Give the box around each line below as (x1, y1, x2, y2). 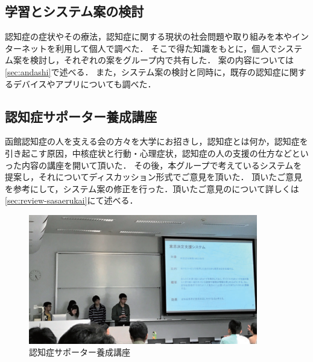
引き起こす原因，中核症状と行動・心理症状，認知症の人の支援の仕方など (5, 146, 292, 159)
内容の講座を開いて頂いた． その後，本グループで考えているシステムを (21, 158, 302, 171)
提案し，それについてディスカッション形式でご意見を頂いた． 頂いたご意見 (5, 170, 303, 183)
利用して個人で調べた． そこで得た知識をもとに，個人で (55, 42, 277, 54)
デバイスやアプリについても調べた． (13, 77, 156, 90)
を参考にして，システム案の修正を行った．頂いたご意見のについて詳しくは (5, 182, 299, 195)
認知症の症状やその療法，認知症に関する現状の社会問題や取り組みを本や (5, 30, 292, 43)
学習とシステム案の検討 (5, 2, 144, 20)
